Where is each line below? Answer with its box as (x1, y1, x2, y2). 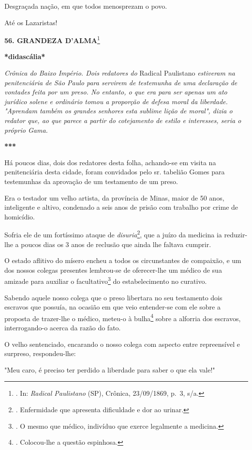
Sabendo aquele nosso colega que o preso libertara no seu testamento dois (4, 292, 222, 302)
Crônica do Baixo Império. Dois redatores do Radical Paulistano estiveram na (4, 68, 235, 78)
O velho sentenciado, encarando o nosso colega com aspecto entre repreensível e (4, 339, 240, 349)
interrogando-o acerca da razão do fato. (4, 323, 121, 333)
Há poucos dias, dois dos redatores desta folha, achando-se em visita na (4, 157, 216, 167)
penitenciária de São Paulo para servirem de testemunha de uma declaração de (4, 77, 237, 87)
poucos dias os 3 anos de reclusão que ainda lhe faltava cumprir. (21, 239, 211, 249)
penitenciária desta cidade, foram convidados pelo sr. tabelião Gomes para (4, 167, 225, 177)
